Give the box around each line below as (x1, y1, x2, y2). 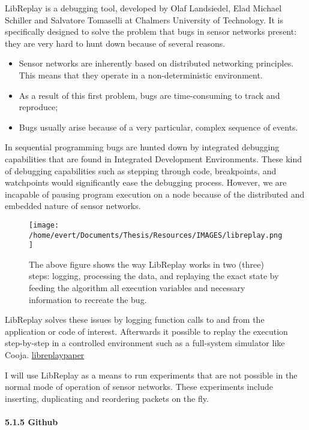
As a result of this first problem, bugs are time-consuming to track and (19, 89, 280, 101)
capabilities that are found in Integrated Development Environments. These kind (5, 152, 302, 165)
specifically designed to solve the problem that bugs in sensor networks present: (5, 25, 297, 38)
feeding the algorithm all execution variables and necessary (29, 281, 245, 294)
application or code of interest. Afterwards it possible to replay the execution (5, 325, 288, 337)
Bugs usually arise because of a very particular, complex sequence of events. (19, 120, 298, 133)
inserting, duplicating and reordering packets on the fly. (5, 392, 209, 404)
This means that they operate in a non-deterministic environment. (19, 68, 263, 81)
